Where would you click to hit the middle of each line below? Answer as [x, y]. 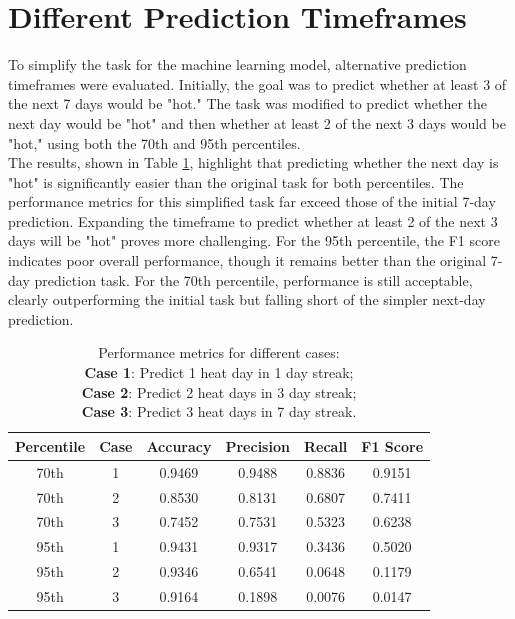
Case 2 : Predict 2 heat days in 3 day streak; [219, 391]
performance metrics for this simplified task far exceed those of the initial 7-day [252, 201]
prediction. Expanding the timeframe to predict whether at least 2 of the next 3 [253, 220]
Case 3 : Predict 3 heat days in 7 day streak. [219, 411]
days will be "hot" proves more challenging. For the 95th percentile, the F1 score [254, 240]
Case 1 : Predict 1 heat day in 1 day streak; [219, 372]
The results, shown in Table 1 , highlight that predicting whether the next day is [253, 162]
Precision [257, 445]
